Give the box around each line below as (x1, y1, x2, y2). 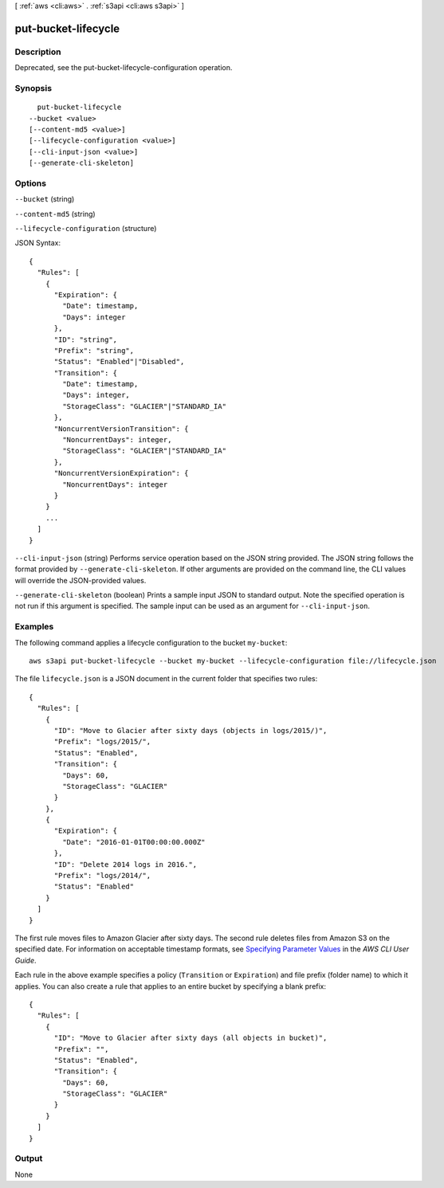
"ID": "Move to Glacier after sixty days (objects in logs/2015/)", (53, 726, 328, 735)
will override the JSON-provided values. (14, 575, 147, 585)
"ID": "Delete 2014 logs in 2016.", (53, 860, 198, 868)
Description (14, 46, 61, 57)
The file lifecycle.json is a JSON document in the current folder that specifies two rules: (14, 674, 318, 684)
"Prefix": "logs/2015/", (53, 737, 151, 747)
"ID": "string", (53, 335, 118, 344)
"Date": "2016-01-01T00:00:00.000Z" (62, 837, 206, 846)
